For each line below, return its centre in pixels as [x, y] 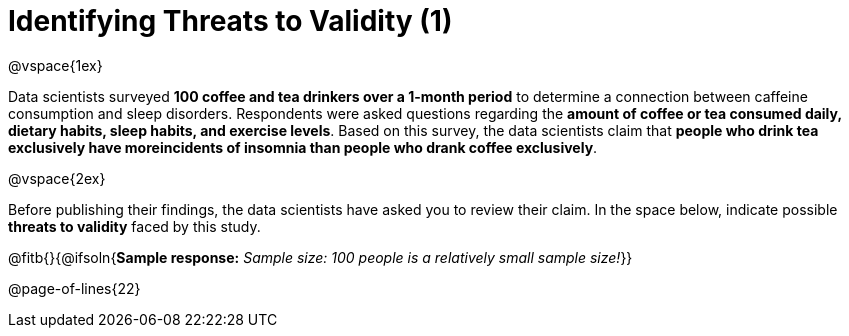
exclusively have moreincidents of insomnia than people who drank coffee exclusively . [303, 147]
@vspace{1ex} [55, 65]
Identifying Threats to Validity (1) [230, 21]
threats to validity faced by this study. [134, 226]
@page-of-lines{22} [74, 288]
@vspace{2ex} [57, 178]
